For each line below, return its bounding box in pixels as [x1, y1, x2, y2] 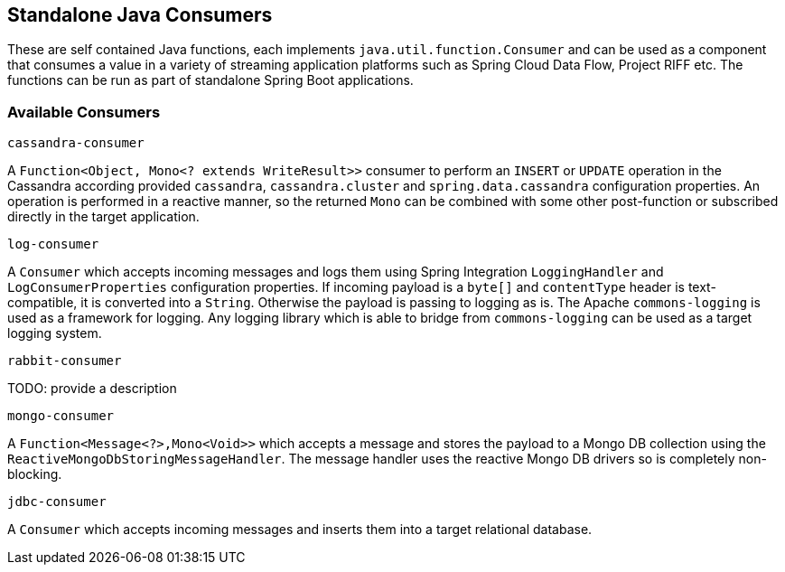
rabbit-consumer [7, 353, 122, 369]
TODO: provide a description [7, 380, 177, 397]
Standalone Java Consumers [7, 4, 273, 26]
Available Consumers [7, 102, 161, 121]
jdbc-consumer [7, 494, 107, 510]
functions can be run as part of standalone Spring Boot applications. [7, 72, 414, 89]
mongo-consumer [7, 408, 115, 424]
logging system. [7, 325, 102, 342]
